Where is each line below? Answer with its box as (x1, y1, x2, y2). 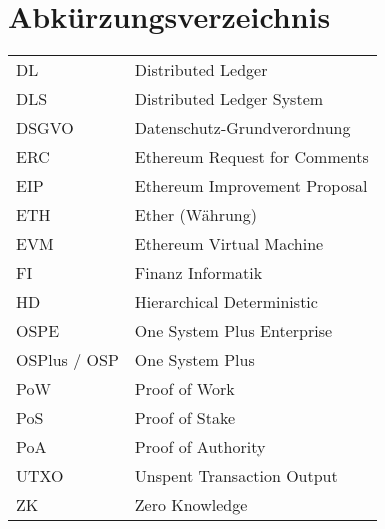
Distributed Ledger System (134, 87, 324, 111)
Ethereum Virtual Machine (134, 232, 324, 256)
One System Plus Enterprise (134, 319, 333, 343)
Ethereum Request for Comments (134, 145, 369, 169)
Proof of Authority (134, 435, 266, 459)
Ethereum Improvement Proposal (134, 174, 368, 198)
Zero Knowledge (134, 493, 248, 517)
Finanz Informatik (134, 261, 263, 285)
